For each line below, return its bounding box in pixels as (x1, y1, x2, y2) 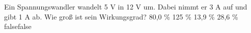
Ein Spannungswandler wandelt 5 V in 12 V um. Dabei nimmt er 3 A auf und (4, 1, 247, 11)
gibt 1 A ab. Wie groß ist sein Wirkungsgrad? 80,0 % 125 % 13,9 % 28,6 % (4, 11, 238, 21)
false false (4, 21, 32, 31)
